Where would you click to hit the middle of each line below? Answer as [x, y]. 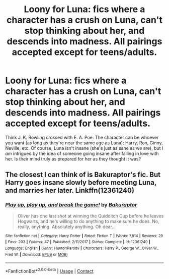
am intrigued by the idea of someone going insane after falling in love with [82, 153]
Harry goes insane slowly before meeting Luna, [81, 183]
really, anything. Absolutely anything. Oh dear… [66, 227]
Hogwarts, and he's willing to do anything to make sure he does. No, [88, 221]
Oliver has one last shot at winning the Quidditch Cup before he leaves [91, 216]
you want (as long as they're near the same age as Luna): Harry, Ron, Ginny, [84, 143]
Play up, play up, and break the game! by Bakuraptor [71, 205]
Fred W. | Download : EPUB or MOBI [36, 254]
